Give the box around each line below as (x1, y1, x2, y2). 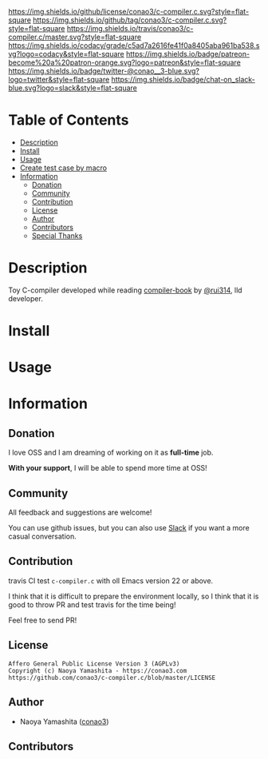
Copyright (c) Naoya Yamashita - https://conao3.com (8, 666, 187, 674)
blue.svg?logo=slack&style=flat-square (8, 83, 138, 93)
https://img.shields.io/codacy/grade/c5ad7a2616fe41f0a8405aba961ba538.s (8, 41, 260, 50)
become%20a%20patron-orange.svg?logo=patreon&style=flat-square (8, 58, 241, 67)
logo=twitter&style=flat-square (8, 75, 110, 84)
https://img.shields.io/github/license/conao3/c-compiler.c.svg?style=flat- (8, 7, 250, 16)
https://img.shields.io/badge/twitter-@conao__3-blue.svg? (8, 66, 199, 75)
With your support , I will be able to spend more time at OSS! (8, 463, 207, 473)
